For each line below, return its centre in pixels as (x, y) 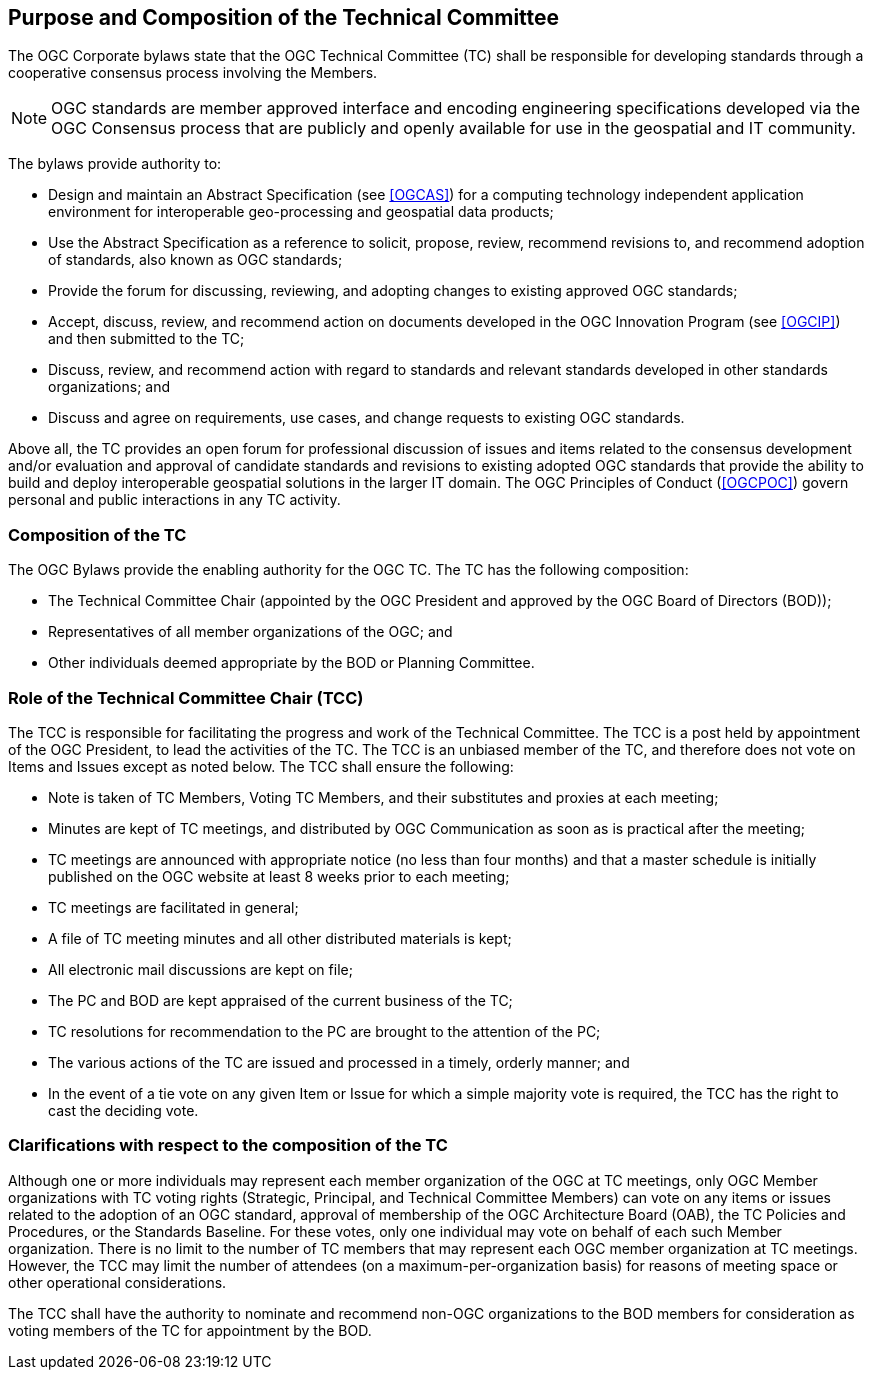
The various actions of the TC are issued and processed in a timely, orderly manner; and (339, 1062)
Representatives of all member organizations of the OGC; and (250, 632)
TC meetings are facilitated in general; (173, 907)
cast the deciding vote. (123, 1110)
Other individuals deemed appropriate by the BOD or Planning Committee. (291, 663)
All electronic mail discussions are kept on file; (200, 969)
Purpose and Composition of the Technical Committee (284, 17)
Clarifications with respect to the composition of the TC (228, 1145)
